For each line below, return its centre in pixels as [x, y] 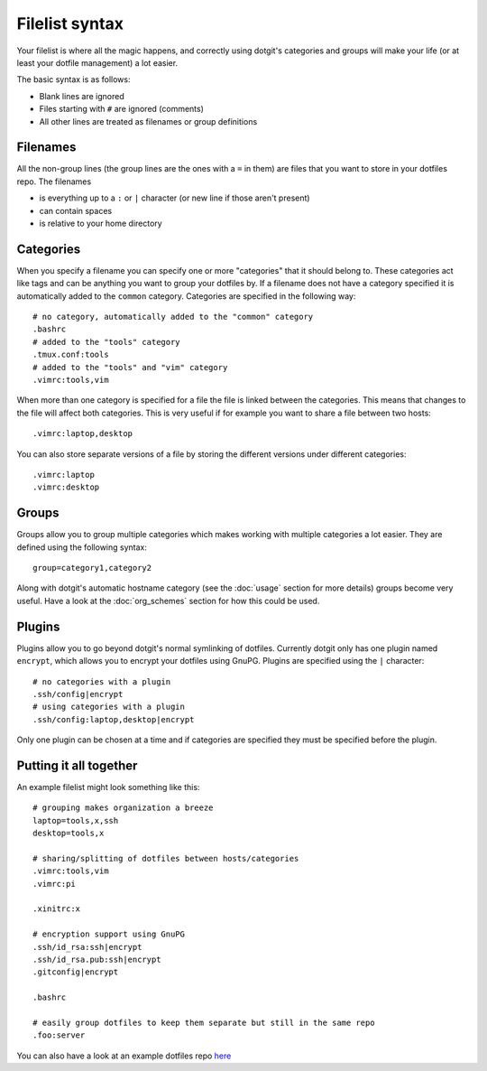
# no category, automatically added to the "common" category [173, 317]
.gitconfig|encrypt [76, 972]
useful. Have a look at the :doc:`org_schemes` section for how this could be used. [168, 601]
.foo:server [59, 1035]
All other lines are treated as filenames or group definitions [148, 121]
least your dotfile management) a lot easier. [97, 62]
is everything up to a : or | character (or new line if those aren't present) [175, 198]
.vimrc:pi [54, 884]
